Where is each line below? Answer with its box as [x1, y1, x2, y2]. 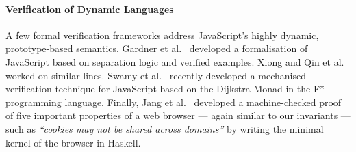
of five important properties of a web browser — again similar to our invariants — [5, 108, 351, 123]
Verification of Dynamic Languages [5, 1, 174, 16]
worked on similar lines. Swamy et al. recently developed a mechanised [5, 68, 306, 82]
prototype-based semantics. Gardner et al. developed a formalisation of [5, 41, 308, 55]
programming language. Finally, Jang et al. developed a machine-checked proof [5, 94, 342, 109]
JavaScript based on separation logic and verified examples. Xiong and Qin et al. [5, 54, 344, 68]
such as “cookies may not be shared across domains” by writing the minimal [5, 121, 324, 136]
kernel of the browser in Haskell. [5, 135, 141, 149]
